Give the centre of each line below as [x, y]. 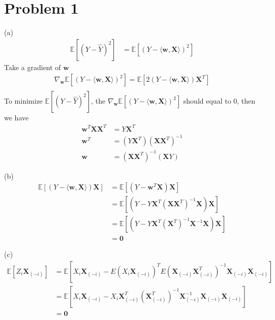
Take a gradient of [33, 67]
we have [17, 118]
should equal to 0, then [219, 101]
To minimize [23, 101]
